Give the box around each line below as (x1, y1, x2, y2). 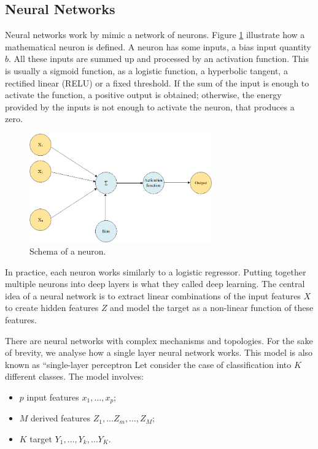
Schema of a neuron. (29, 245, 106, 258)
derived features (31, 412, 91, 424)
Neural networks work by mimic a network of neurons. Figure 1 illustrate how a (5, 28, 305, 41)
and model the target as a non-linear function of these (110, 301, 314, 314)
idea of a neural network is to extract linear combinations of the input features (5, 289, 301, 302)
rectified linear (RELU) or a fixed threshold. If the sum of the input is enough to (5, 76, 309, 89)
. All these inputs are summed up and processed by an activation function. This (9, 52, 309, 65)
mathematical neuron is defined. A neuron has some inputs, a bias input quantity (5, 40, 311, 53)
